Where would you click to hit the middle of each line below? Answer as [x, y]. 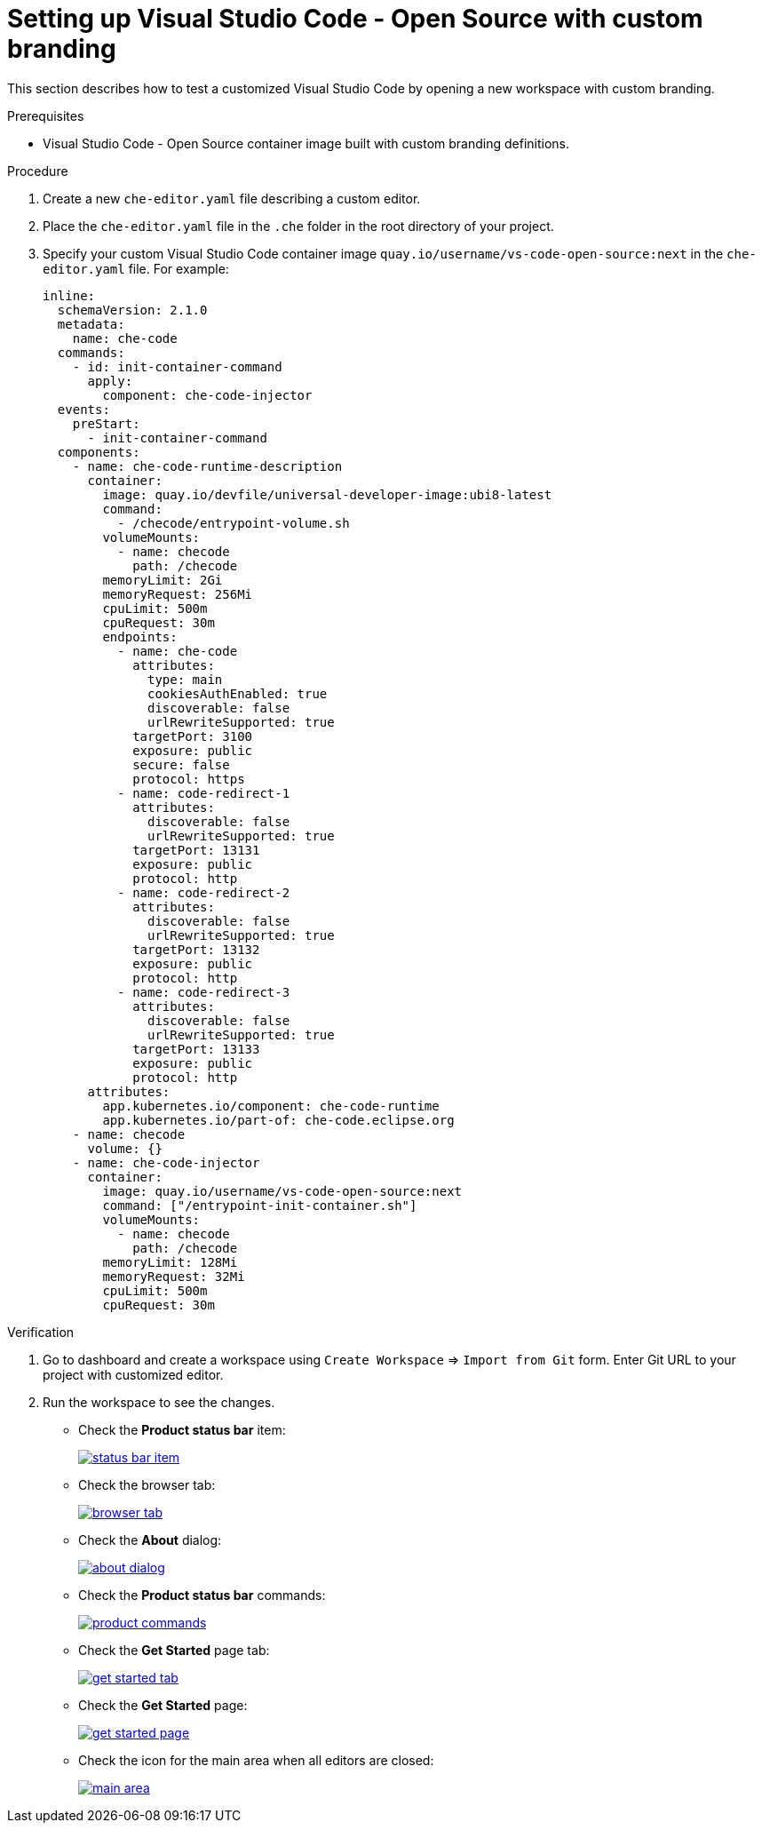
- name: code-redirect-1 [204, 793]
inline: [69, 295]
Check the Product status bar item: [182, 1429]
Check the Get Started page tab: [174, 1650]
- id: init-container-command [177, 366]
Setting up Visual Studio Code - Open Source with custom [355, 19]
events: [83, 409]
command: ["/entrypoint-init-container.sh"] [260, 1205]
